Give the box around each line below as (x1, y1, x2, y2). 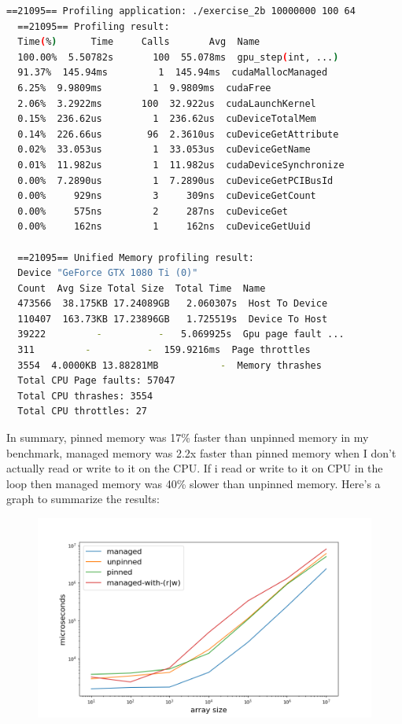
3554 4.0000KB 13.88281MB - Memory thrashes (17, 359, 322, 371)
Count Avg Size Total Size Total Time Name (17, 282, 266, 294)
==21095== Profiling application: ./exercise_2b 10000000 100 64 (6, 6, 356, 17)
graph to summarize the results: (6, 491, 160, 507)
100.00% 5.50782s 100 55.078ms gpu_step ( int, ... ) (17, 51, 339, 63)
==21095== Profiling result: (17, 20, 170, 32)
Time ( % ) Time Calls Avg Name (17, 36, 260, 48)
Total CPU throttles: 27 (17, 406, 147, 417)
